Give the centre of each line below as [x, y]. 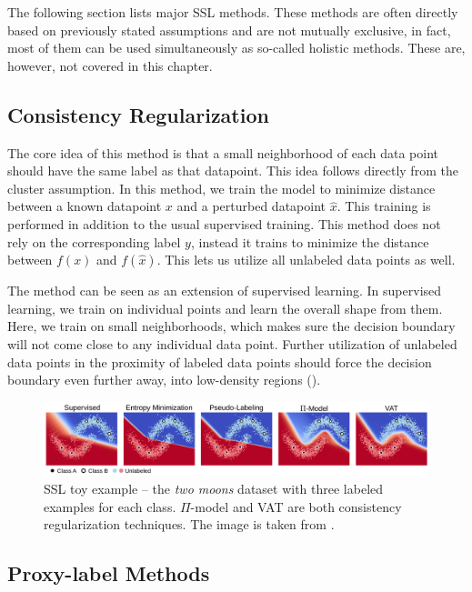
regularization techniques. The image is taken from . [189, 524]
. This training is [384, 206]
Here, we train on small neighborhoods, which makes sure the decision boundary [231, 326]
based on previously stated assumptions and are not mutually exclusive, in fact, [229, 30]
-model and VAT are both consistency [296, 506]
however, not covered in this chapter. [110, 65]
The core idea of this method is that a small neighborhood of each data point [223, 152]
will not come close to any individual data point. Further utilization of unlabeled [232, 343]
